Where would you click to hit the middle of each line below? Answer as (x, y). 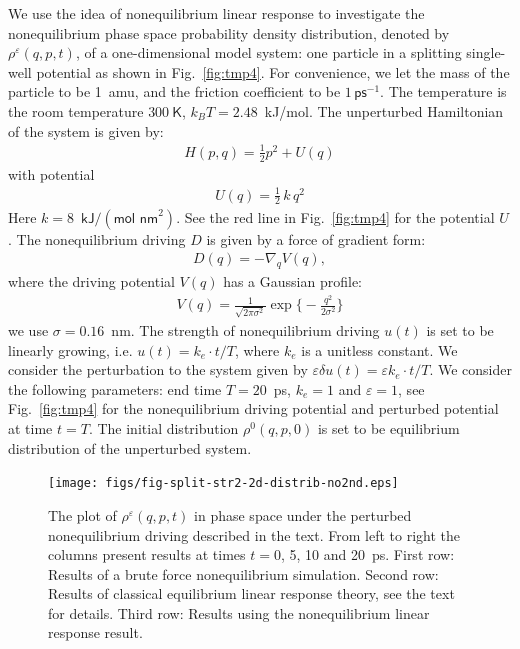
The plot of (82, 514)
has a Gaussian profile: (292, 280)
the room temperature (76, 110)
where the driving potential (91, 280)
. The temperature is (443, 91)
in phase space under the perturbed (303, 514)
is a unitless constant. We (379, 349)
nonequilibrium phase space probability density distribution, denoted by (229, 32)
